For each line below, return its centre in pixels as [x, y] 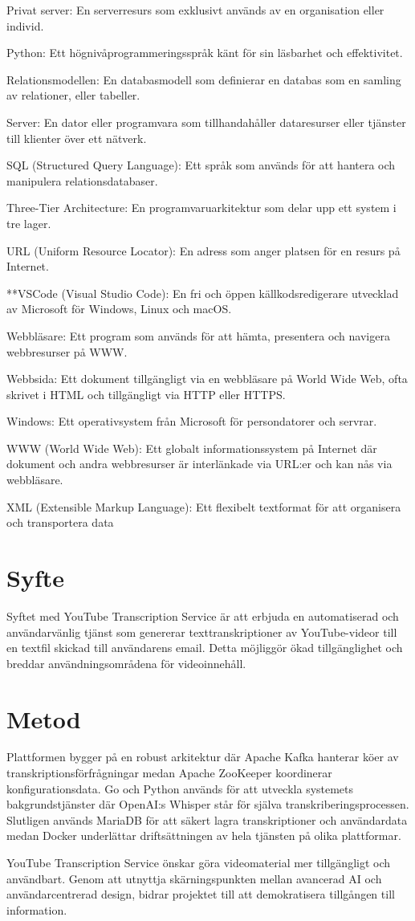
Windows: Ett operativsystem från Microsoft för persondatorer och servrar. [192, 421]
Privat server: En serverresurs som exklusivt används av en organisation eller [195, 10]
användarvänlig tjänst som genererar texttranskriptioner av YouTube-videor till [202, 632]
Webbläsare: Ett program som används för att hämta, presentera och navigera [198, 335]
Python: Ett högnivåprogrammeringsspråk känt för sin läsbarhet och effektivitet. [205, 53]
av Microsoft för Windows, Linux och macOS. [119, 309]
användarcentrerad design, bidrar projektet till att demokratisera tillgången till [201, 894]
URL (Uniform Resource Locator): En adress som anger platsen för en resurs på [203, 250]
